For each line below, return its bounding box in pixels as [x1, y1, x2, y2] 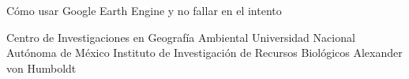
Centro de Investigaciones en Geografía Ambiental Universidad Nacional [6, 28, 355, 45]
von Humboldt [6, 59, 77, 76]
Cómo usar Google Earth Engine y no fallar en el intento [6, 2, 282, 18]
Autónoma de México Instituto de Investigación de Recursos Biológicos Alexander [6, 44, 403, 61]
